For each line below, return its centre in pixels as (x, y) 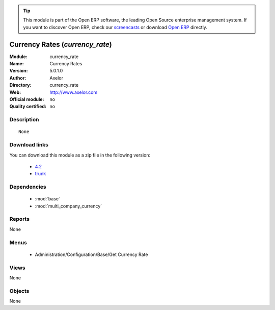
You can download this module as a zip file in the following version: (80, 155)
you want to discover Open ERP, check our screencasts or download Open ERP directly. (115, 27)
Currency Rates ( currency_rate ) (61, 44)
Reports (20, 219)
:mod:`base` (48, 199)
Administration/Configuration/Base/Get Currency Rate (91, 254)
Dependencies (28, 187)
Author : (18, 78)
